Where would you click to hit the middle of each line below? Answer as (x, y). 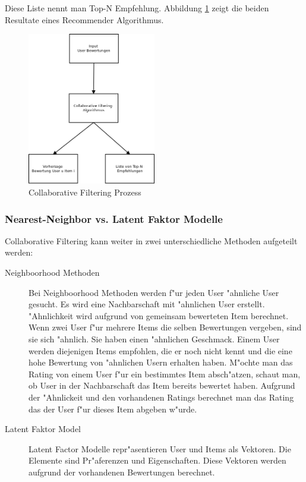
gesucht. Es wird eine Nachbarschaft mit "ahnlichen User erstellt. (147, 304)
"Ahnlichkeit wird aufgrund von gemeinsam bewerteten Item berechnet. (159, 315)
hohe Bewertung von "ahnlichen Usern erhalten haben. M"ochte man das (161, 362)
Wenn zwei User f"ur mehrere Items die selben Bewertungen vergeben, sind (165, 327)
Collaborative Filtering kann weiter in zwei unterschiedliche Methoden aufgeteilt (151, 240)
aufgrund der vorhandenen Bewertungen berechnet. (122, 472)
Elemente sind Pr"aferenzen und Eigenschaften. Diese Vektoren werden (157, 460)
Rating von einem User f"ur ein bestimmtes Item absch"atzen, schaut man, (165, 374)
